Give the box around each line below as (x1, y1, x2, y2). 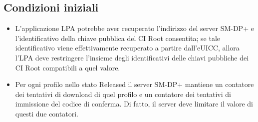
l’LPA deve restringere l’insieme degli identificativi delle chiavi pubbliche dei (15, 52, 249, 62)
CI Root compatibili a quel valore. (15, 62, 120, 72)
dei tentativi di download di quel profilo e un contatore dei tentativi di (15, 88, 231, 99)
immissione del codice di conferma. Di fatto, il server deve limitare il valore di (15, 98, 253, 109)
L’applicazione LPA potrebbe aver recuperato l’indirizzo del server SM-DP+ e (15, 23, 254, 33)
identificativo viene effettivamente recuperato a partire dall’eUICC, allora (15, 42, 240, 53)
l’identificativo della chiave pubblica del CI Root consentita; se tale (15, 32, 221, 43)
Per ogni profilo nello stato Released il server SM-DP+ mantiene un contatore (15, 79, 254, 89)
